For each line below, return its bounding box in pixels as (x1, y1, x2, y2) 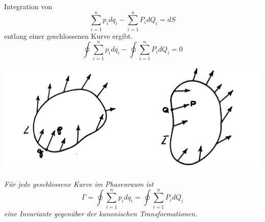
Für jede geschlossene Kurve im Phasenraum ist (4, 178, 154, 189)
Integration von (4, 1, 52, 11)
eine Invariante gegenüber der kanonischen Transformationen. (4, 208, 198, 218)
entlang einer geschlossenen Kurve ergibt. (4, 30, 133, 41)
